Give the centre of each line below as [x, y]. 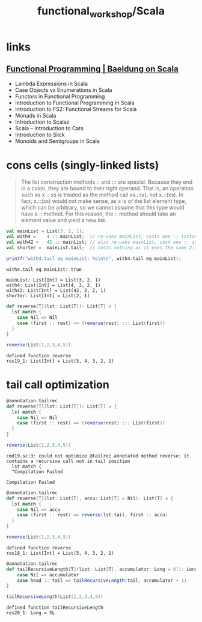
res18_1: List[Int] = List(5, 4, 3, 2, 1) [60, 553]
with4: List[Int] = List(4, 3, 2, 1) [54, 285]
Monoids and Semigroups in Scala [57, 141]
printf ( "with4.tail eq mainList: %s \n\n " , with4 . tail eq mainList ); [94, 259]
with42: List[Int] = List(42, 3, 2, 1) [56, 290]
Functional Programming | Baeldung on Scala [92, 69]
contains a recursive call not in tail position [68, 461]
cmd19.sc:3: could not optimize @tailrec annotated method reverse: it [98, 456]
